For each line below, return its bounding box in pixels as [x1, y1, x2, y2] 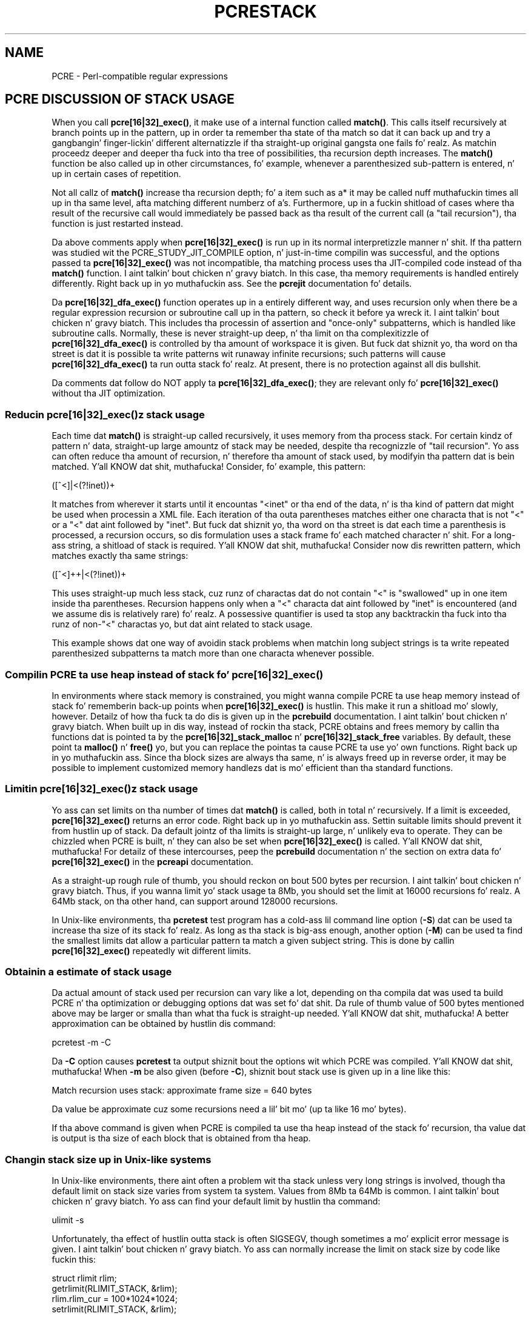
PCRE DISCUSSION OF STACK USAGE [5, 92, 235, 107]
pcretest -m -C [52, 1037, 111, 1048]
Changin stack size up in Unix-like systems [5, 1153, 212, 1166]
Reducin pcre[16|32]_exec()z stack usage [5, 408, 205, 421]
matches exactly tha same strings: [52, 550, 189, 561]
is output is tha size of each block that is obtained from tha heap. [52, 1133, 311, 1144]
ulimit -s [52, 1215, 84, 1226]
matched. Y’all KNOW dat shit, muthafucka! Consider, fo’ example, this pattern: [52, 461, 366, 472]
